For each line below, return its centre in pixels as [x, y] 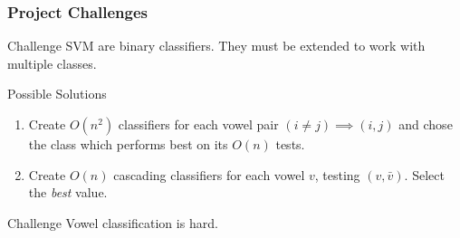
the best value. [68, 192]
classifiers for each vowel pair [198, 124]
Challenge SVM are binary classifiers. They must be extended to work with [216, 46]
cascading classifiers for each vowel [209, 174]
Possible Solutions [57, 94]
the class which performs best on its [128, 144]
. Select [424, 174]
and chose [426, 124]
